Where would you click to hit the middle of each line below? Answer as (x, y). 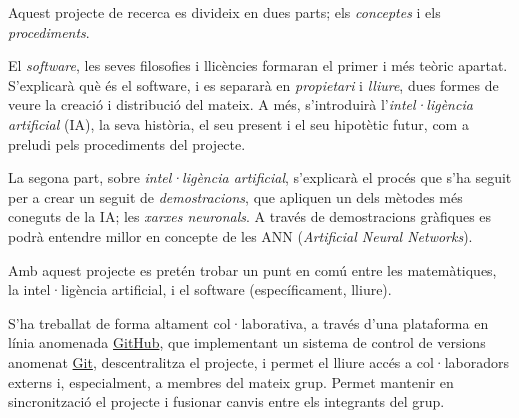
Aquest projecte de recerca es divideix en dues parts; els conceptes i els (224, 12)
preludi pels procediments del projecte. (127, 143)
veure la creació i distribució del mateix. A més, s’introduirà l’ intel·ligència (240, 104)
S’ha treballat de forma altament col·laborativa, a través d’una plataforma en (248, 322)
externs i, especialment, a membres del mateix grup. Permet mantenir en (231, 381)
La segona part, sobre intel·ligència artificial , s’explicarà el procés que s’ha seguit (260, 177)
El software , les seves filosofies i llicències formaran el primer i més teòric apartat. (258, 65)
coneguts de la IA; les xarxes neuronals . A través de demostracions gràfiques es (250, 216)
